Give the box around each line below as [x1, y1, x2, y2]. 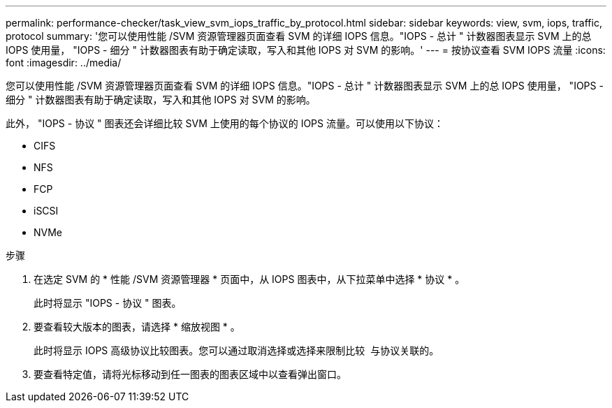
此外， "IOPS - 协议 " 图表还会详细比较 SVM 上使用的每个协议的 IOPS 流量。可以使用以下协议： [6, 117, 444, 129]
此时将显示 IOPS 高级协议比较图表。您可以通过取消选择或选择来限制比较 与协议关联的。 [34, 344, 439, 356]
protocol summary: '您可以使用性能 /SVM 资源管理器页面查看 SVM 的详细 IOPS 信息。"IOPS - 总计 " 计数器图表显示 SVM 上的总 [6, 30, 592, 42]
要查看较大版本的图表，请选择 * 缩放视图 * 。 [34, 321, 240, 333]
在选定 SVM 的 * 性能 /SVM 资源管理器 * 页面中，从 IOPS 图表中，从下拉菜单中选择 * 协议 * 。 [34, 273, 465, 285]
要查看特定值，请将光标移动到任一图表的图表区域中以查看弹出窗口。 [34, 368, 347, 380]
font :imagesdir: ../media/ [6, 57, 122, 68]
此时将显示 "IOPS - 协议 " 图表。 [34, 297, 182, 309]
